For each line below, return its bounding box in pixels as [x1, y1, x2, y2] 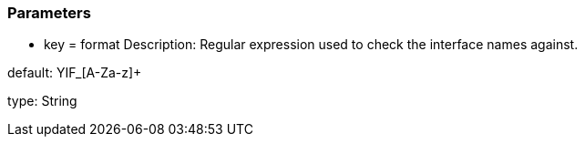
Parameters [7, 4, 91, 22]
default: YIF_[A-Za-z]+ [7, 65, 142, 81]
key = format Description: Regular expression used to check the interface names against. [44, 36, 579, 53]
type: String [7, 93, 77, 109]
